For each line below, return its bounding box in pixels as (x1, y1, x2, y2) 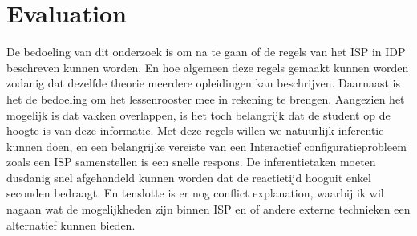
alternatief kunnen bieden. (6, 216, 136, 233)
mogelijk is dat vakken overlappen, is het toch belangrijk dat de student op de (6, 106, 391, 123)
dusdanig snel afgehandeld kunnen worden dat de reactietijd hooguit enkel (6, 169, 371, 185)
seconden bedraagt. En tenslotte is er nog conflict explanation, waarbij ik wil (6, 185, 384, 201)
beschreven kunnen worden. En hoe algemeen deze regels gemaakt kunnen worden (6, 59, 409, 75)
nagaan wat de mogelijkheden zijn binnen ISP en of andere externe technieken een (6, 201, 411, 218)
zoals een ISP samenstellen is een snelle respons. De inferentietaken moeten (6, 153, 376, 170)
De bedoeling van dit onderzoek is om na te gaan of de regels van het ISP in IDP (6, 43, 406, 60)
